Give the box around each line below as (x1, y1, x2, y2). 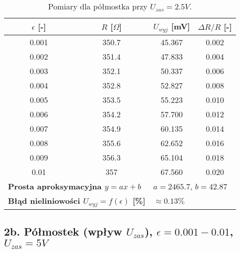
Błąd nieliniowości (8, 194, 80, 206)
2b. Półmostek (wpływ (4, 224, 122, 239)
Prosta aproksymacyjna (8, 180, 102, 192)
